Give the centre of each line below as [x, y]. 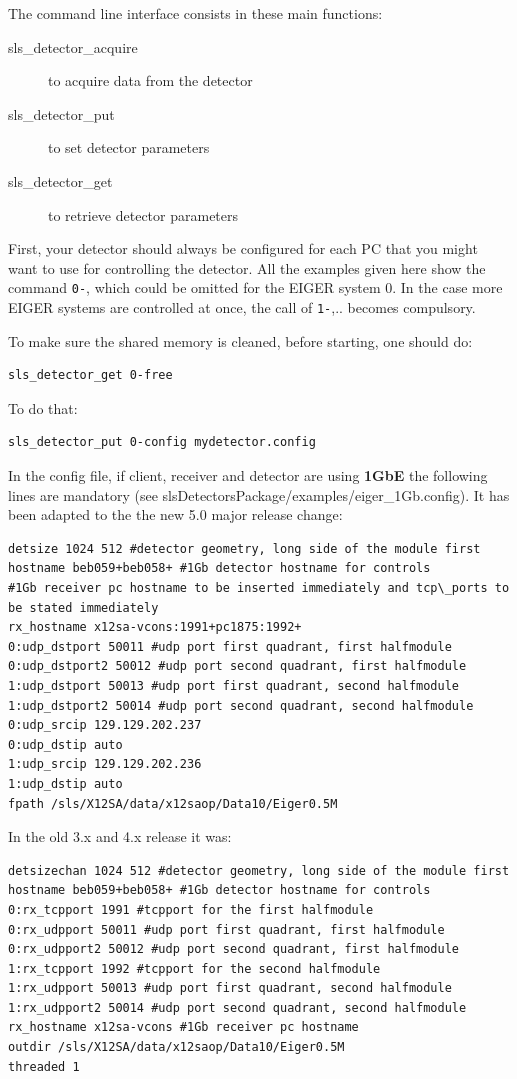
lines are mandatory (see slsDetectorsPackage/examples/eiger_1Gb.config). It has [259, 494]
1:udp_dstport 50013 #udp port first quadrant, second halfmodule [234, 685]
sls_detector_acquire [73, 46]
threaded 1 [44, 1066]
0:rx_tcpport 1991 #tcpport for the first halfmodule [191, 909]
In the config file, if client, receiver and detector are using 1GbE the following [248, 475]
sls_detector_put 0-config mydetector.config [162, 442]
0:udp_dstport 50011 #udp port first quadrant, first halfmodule [230, 646]
